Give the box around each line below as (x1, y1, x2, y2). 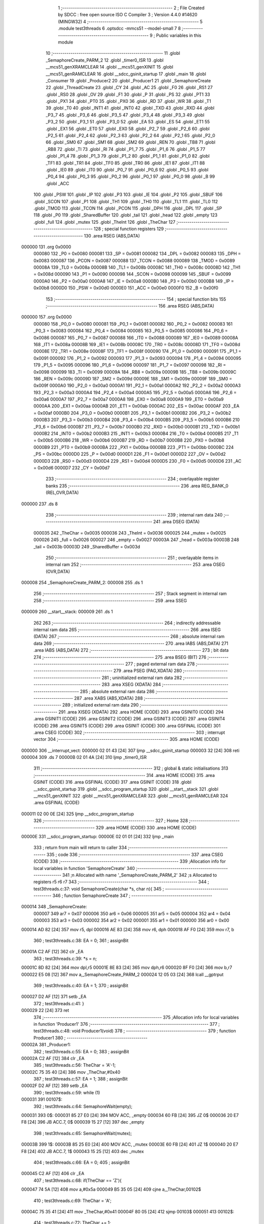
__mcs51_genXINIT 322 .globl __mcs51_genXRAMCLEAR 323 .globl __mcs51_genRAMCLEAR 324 (33, 793, 228, 799)
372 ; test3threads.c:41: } (33, 1000, 84, 1006)
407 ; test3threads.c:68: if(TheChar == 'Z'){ (33, 1177, 122, 1183)
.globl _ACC (45, 180, 69, 186)
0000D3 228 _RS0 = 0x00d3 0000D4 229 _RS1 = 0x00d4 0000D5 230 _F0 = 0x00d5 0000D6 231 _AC (33, 458, 242, 464)
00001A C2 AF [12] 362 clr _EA (21, 949, 84, 955)
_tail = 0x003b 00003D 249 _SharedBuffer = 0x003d (33, 543, 140, 549)
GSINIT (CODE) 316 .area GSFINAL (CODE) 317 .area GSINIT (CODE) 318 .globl (33, 779, 192, 785)
